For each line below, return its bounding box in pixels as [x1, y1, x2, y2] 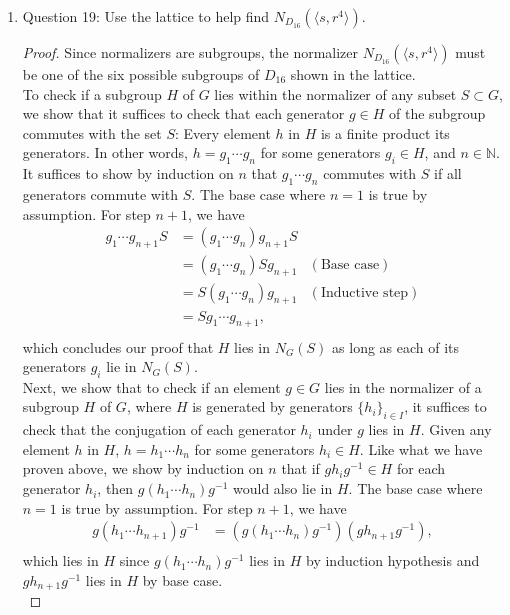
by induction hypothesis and [306, 550, 480, 571]
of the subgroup [389, 103, 486, 124]
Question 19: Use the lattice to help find [22, 6, 270, 26]
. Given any [420, 419, 492, 440]
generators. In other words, [22, 142, 188, 163]
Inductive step [320, 285, 409, 300]
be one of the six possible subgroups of [22, 64, 260, 84]
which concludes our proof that [22, 336, 214, 357]
